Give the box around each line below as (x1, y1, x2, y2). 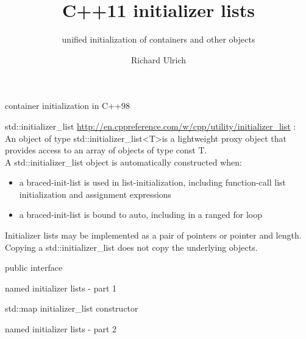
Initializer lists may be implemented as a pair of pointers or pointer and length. (5, 229, 302, 242)
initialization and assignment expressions (19, 187, 172, 200)
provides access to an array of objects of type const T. (5, 144, 207, 156)
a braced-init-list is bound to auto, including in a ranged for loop (19, 208, 262, 221)
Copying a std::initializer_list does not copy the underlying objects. (5, 240, 258, 253)
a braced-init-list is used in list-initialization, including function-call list (19, 176, 286, 189)
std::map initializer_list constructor (5, 302, 138, 315)
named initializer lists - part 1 (5, 281, 117, 294)
